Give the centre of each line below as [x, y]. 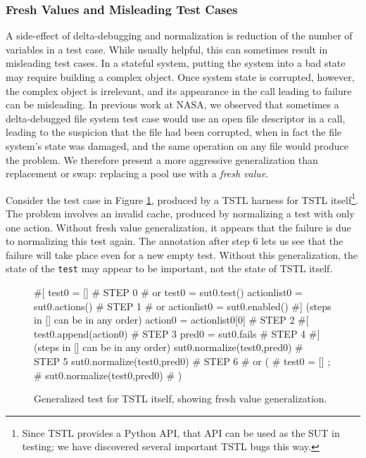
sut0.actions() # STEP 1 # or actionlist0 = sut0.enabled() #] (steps [183, 306]
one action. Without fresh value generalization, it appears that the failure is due [178, 227]
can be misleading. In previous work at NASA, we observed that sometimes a [172, 104]
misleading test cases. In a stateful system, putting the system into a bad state [176, 63]
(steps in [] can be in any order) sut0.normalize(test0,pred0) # [169, 347]
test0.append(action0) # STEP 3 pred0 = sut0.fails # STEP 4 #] [177, 333]
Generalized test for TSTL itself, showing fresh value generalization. [181, 399]
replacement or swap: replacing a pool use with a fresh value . [137, 173]
